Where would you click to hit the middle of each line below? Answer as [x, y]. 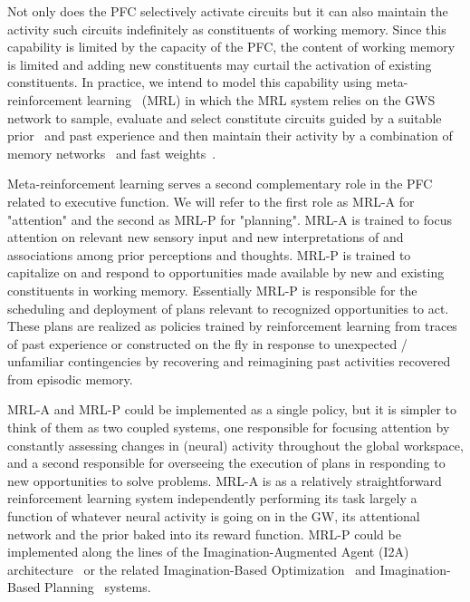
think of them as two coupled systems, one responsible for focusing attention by [229, 427]
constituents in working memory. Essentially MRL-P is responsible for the [212, 290]
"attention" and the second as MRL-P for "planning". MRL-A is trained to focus [230, 219]
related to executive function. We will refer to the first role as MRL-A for [211, 201]
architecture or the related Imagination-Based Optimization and [192, 569]
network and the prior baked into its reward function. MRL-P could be [204, 534]
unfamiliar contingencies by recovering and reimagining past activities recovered [229, 361]
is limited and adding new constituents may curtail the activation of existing [220, 64]
